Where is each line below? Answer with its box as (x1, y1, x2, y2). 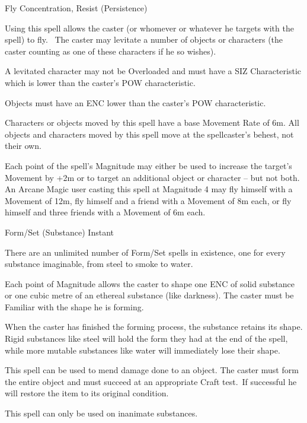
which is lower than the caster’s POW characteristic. (5, 76, 196, 88)
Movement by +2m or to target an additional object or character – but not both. (5, 171, 300, 183)
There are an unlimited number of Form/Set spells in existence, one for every (5, 246, 286, 258)
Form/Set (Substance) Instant (5, 225, 114, 238)
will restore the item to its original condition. (5, 387, 169, 399)
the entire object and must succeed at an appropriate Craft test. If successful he (5, 375, 297, 387)
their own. (5, 139, 41, 152)
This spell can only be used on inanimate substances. (5, 407, 198, 419)
